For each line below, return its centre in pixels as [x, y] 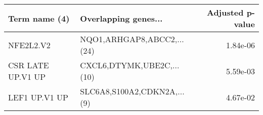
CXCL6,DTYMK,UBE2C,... [130, 65]
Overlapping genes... [121, 18]
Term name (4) [39, 18]
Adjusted [225, 12]
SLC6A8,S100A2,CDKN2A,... [132, 91]
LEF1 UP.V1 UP [38, 97]
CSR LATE [29, 65]
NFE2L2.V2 [29, 45]
